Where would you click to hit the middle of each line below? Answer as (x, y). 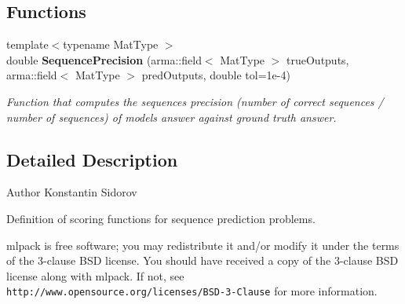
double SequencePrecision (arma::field (104, 59)
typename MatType (111, 44)
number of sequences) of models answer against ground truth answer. (171, 117)
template (27, 44)
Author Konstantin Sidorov (72, 192)
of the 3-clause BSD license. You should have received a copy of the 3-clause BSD (202, 260)
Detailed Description (92, 159)
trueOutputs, (318, 59)
